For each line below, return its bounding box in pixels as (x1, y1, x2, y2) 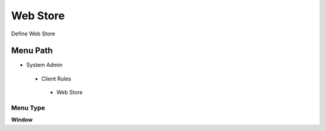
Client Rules (41, 75, 72, 82)
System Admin (26, 61, 63, 69)
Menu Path (11, 46, 53, 56)
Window (11, 116, 33, 123)
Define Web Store (11, 30, 56, 37)
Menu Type (11, 104, 45, 112)
